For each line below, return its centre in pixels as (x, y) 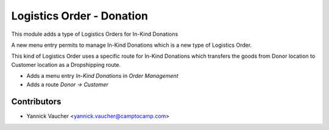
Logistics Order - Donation (80, 16)
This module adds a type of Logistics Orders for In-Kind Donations (95, 34)
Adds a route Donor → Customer (68, 84)
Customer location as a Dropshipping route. (66, 64)
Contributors (36, 102)
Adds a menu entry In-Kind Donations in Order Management (102, 76)
